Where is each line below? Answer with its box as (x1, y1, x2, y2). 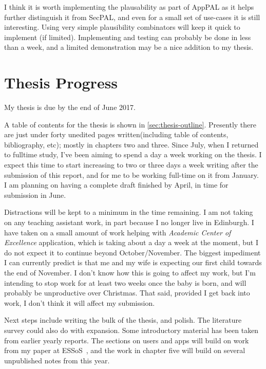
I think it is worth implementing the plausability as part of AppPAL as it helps (4, 2, 254, 12)
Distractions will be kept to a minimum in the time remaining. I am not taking (4, 207, 253, 217)
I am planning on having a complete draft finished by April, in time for (4, 179, 229, 190)
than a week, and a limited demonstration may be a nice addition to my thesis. (4, 42, 254, 52)
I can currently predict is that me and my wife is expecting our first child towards (4, 257, 262, 268)
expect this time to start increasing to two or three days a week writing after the (4, 159, 258, 170)
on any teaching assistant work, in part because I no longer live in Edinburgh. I (4, 217, 254, 228)
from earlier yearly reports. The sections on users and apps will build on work (4, 335, 249, 345)
